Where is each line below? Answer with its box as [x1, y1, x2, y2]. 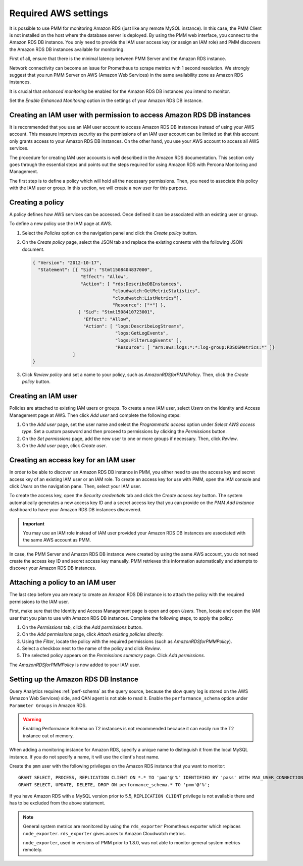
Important [23, 520, 45, 527]
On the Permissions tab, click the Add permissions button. [22, 624, 143, 630]
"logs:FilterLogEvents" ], [115, 337, 182, 343]
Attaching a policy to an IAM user [9, 578, 116, 587]
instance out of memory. [23, 732, 74, 739]
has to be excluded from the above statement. [9, 800, 106, 806]
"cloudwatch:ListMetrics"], [112, 295, 182, 301]
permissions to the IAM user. [9, 599, 69, 605]
